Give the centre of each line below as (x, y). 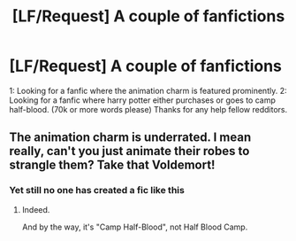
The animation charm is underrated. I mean (130, 138)
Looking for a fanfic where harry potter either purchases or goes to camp (143, 100)
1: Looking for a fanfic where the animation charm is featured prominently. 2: (148, 90)
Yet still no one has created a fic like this (97, 190)
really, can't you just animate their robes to (129, 151)
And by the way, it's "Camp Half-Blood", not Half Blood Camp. (135, 227)
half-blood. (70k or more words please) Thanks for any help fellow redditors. (148, 109)
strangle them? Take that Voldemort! (112, 165)
